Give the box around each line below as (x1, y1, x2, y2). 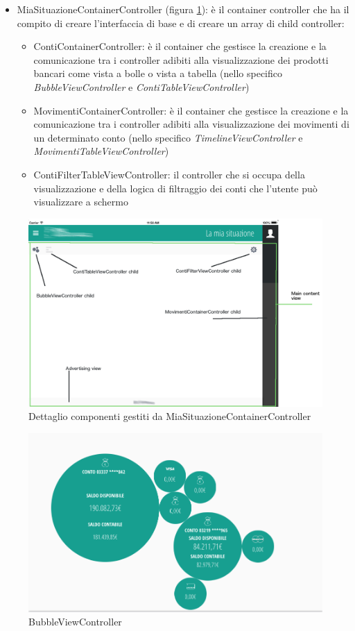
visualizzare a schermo (33, 194, 128, 209)
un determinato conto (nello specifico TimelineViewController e (33, 130, 303, 144)
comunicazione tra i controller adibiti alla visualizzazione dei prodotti (33, 52, 329, 67)
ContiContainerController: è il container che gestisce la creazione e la (33, 39, 327, 53)
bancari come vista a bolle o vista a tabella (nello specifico (33, 66, 283, 81)
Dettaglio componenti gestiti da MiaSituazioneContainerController (28, 409, 311, 423)
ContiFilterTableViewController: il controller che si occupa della (33, 167, 305, 181)
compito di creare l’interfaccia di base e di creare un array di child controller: (17, 15, 345, 30)
